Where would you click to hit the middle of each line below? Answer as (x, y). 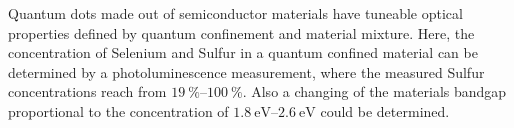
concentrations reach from (87, 91)
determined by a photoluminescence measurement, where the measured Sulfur (246, 71)
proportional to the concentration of (118, 110)
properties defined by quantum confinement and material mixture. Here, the (241, 32)
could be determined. (385, 110)
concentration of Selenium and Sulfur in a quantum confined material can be (243, 52)
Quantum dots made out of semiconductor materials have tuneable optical (235, 13)
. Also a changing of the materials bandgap (374, 91)
